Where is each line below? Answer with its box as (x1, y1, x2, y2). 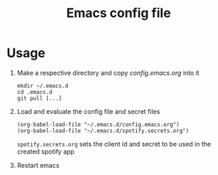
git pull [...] (16, 95, 62, 102)
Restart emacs (16, 161, 60, 169)
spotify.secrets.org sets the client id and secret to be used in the (16, 139, 211, 148)
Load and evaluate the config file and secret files (16, 107, 160, 115)
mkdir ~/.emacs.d (16, 82, 69, 90)
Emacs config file (66, 5, 171, 21)
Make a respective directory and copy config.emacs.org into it (16, 68, 200, 77)
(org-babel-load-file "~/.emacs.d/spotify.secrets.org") (16, 127, 190, 134)
